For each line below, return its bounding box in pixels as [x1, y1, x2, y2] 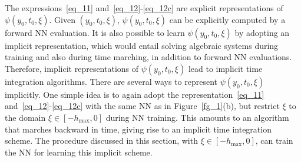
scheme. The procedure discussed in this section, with [5, 134, 198, 147]
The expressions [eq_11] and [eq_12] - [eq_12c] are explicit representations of [5, 2, 283, 14]
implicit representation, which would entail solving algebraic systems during [5, 39, 279, 51]
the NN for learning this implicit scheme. [5, 146, 153, 158]
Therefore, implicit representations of [5, 62, 139, 74]
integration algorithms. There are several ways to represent [5, 75, 218, 87]
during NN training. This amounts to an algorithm [105, 111, 289, 123]
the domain [5, 111, 46, 123]
